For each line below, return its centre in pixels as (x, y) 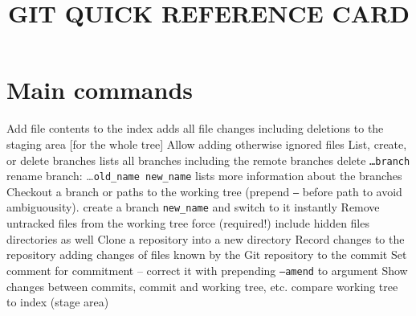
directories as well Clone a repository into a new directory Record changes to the (206, 238)
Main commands (100, 90)
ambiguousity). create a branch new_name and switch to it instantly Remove (193, 207)
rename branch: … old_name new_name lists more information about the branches (204, 176)
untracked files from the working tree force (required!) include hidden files (188, 223)
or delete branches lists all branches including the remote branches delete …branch (208, 160)
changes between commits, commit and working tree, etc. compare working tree (202, 286)
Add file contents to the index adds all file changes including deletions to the (195, 128)
